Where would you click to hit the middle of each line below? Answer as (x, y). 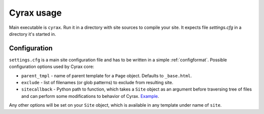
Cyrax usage (35, 13)
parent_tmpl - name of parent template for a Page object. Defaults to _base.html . (107, 75)
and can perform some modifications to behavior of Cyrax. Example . (90, 96)
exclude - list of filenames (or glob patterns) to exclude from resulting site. (97, 83)
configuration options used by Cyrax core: (52, 67)
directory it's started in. (33, 34)
